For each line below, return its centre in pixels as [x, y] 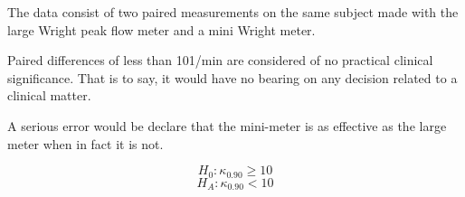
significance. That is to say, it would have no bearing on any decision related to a [232, 77]
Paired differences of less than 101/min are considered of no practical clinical [220, 60]
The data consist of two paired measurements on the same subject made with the [233, 12]
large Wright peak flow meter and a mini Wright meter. [161, 29]
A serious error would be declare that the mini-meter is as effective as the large [227, 125]
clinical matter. [49, 95]
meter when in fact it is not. [85, 143]
